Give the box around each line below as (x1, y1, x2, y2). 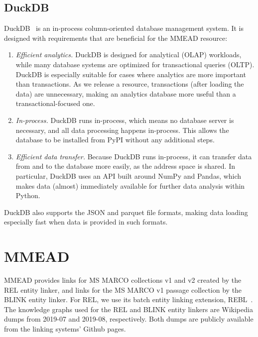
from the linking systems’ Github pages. (4, 323, 126, 334)
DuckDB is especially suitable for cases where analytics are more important (15, 69, 246, 79)
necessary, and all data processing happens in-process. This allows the (15, 124, 229, 135)
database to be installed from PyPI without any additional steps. (15, 134, 215, 145)
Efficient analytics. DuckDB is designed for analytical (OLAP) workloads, (15, 49, 242, 60)
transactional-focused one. (15, 98, 95, 109)
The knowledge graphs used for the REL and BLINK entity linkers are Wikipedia (4, 304, 253, 314)
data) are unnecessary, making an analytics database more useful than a (15, 88, 236, 99)
